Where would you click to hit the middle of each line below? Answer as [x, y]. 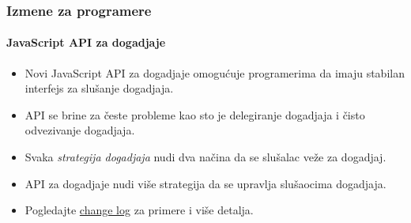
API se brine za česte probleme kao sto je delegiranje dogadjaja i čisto [195, 114]
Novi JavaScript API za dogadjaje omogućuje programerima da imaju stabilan [215, 72]
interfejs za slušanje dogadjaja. [99, 88]
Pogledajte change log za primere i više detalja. [139, 210]
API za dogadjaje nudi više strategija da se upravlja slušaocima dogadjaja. [205, 183]
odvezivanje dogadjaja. [80, 130]
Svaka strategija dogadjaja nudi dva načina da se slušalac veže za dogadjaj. [205, 157]
